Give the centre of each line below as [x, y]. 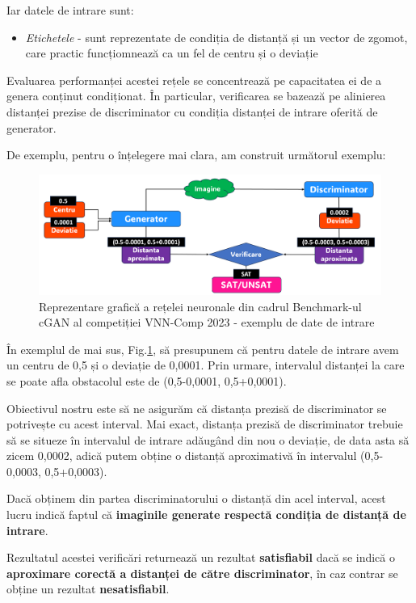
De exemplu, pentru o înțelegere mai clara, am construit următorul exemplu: [196, 155]
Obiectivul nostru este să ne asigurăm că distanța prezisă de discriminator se [197, 408]
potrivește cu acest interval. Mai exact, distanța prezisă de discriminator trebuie [205, 424]
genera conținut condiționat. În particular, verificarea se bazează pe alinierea [196, 96]
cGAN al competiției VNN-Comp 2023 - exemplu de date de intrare [207, 322]
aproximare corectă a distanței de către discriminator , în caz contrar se [202, 573]
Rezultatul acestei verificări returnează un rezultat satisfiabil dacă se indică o [201, 557]
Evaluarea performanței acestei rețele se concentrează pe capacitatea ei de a [194, 80]
